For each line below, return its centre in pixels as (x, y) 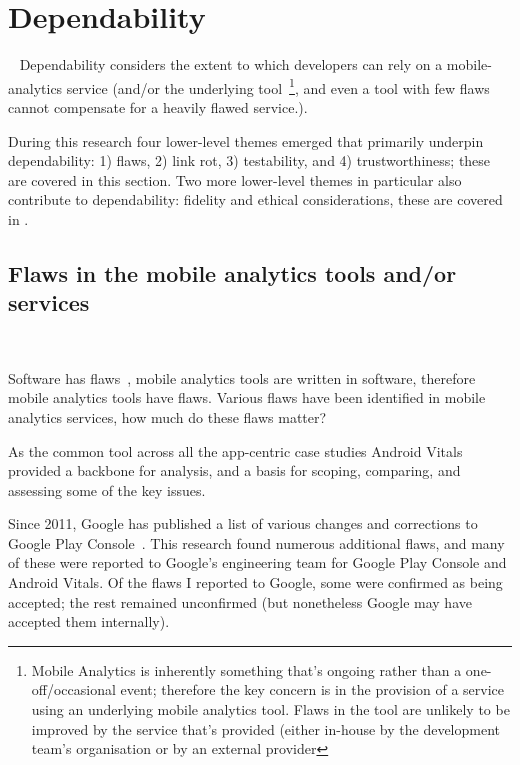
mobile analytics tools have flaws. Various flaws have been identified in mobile (247, 397)
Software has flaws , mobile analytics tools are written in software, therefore (242, 377)
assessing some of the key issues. (107, 489)
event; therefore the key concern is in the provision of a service (312, 689)
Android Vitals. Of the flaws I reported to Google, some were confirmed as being (255, 582)
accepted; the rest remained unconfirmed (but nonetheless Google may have (240, 601)
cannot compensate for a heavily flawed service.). (158, 106)
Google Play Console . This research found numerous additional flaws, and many (256, 542)
